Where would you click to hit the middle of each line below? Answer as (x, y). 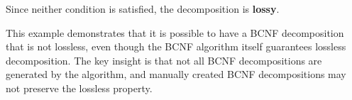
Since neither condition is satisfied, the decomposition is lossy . (143, 9)
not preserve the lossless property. (79, 88)
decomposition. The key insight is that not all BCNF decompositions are (164, 60)
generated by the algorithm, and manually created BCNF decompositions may (176, 74)
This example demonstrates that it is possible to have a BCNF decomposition (175, 32)
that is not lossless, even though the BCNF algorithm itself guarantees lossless (176, 46)
